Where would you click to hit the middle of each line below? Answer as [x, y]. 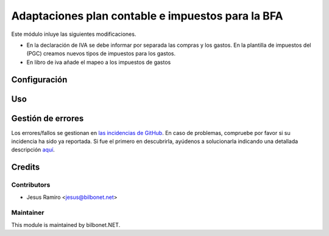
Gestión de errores [48, 118]
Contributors [31, 185]
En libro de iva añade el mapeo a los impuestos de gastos [99, 62]
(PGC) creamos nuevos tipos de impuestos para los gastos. [101, 54]
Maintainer [28, 213]
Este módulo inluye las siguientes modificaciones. [74, 34]
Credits [26, 167]
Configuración [39, 79]
